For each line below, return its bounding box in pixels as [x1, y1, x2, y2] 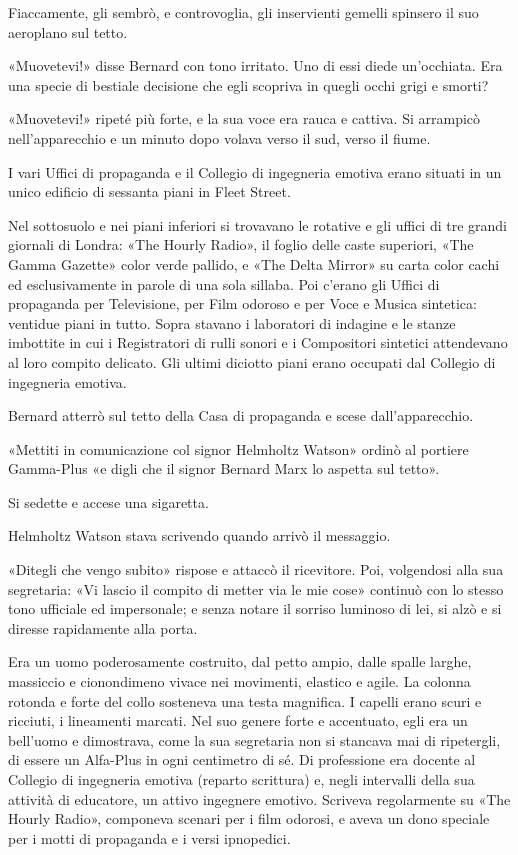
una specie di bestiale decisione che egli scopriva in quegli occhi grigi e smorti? [8, 74, 489, 95]
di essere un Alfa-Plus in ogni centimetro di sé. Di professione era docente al [8, 749, 476, 770]
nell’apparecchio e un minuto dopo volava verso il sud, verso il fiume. [8, 127, 431, 148]
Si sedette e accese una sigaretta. [8, 491, 209, 512]
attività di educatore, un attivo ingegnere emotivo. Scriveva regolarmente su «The [8, 788, 511, 809]
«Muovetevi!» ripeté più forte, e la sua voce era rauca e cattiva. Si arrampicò [8, 108, 481, 129]
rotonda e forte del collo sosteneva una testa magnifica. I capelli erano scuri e [8, 690, 482, 711]
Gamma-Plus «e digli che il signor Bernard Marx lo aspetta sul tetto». [8, 458, 440, 479]
